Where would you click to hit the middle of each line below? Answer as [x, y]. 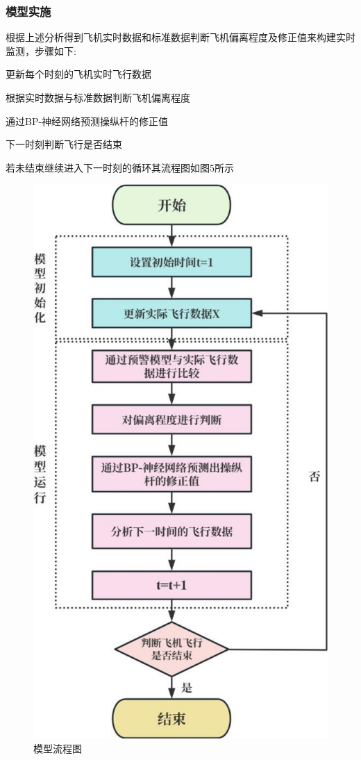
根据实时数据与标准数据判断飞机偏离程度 [98, 97]
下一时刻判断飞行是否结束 [64, 144]
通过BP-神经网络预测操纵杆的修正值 [87, 121]
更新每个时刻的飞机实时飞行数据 [78, 74]
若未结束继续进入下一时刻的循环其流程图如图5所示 [120, 167]
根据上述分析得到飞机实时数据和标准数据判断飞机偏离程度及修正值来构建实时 [180, 37]
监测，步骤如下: [41, 50]
